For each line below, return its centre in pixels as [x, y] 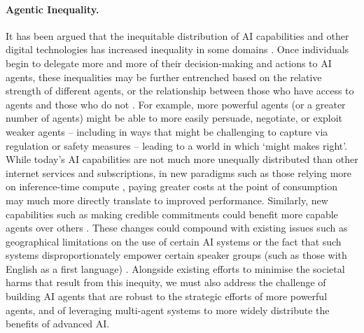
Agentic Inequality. [52, 9]
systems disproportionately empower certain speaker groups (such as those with [176, 255]
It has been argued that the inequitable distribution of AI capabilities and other [177, 35]
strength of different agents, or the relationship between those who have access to [180, 91]
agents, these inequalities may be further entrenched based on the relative [164, 77]
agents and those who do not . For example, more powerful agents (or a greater [176, 104]
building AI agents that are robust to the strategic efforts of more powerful [167, 296]
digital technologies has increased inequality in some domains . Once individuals [177, 49]
